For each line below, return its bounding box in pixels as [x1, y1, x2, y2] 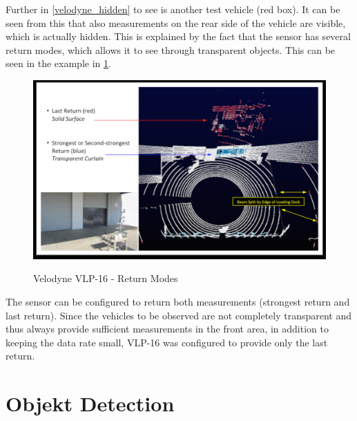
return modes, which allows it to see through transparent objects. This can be [6, 42, 336, 57]
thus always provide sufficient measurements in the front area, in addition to [6, 321, 329, 336]
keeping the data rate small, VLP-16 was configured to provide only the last [6, 335, 328, 349]
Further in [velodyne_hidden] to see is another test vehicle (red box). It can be [6, 2, 340, 16]
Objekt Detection [6, 389, 175, 418]
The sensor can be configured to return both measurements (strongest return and [6, 294, 350, 308]
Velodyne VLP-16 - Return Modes [33, 271, 178, 286]
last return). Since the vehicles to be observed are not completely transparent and [6, 308, 352, 322]
